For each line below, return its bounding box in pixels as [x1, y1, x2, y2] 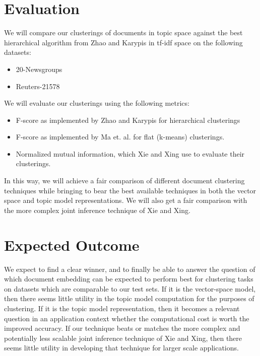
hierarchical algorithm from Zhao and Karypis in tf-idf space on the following [4, 37, 243, 47]
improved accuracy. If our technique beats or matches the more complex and [4, 323, 240, 333]
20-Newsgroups [16, 63, 62, 74]
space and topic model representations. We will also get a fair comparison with [4, 195, 247, 205]
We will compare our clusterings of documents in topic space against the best [4, 27, 243, 38]
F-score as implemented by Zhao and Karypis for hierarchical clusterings [16, 114, 240, 125]
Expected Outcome [4, 234, 140, 255]
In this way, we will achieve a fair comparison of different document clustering [4, 175, 245, 186]
